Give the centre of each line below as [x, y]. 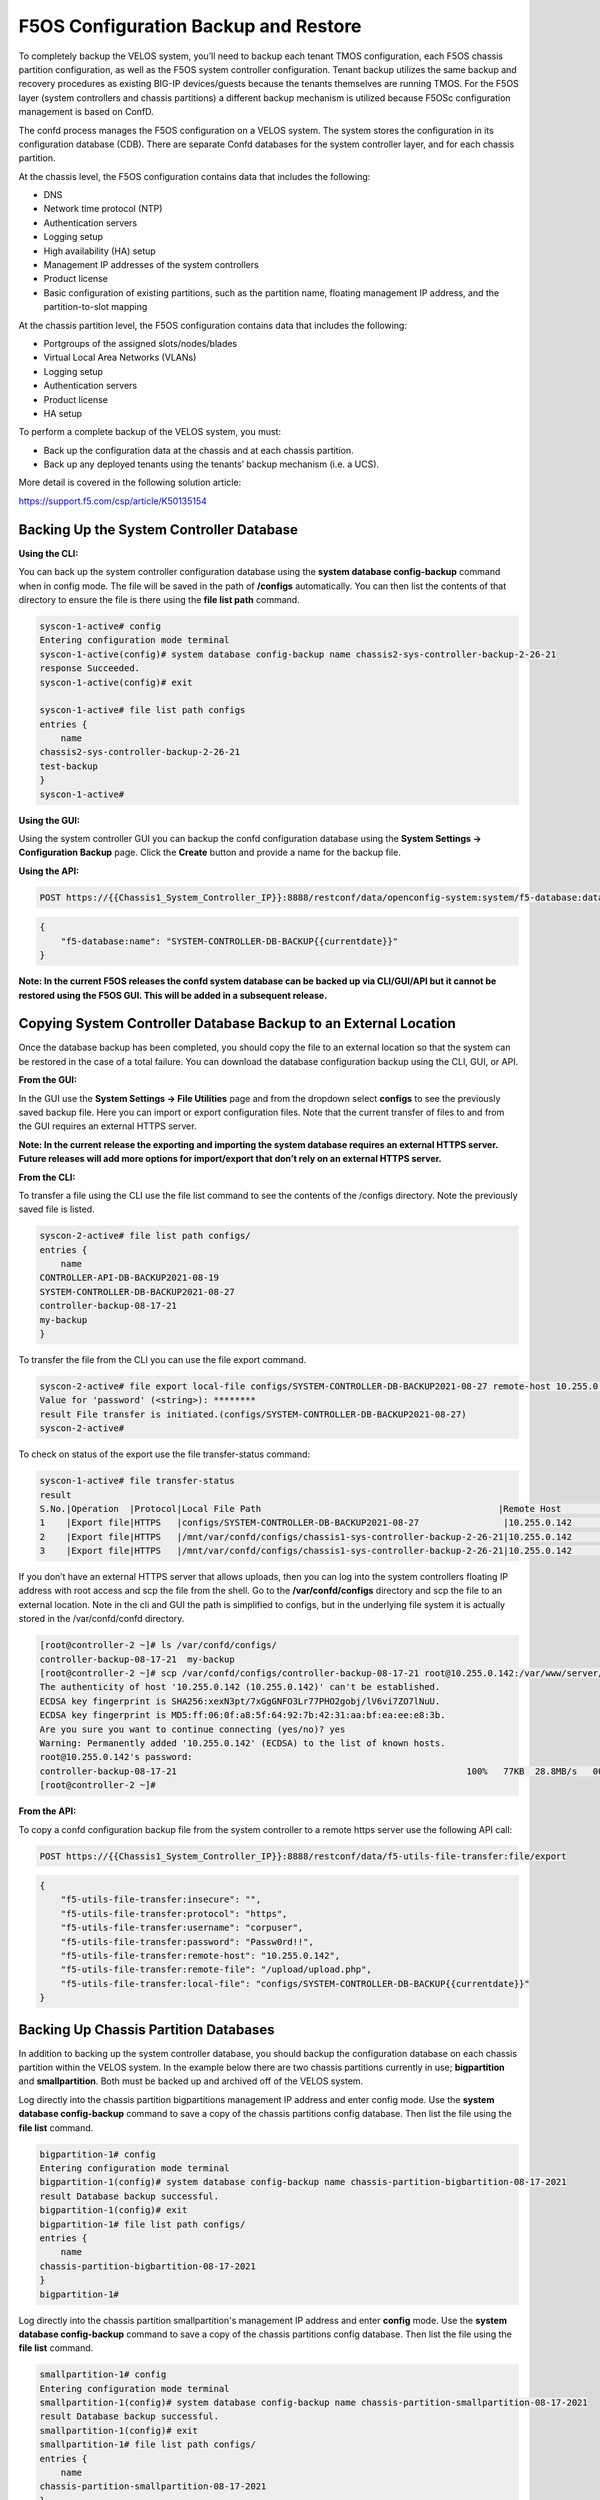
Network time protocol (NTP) [103, 209]
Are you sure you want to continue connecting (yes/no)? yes [192, 1729]
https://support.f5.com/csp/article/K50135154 [112, 501]
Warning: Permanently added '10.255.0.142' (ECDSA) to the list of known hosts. [242, 1743]
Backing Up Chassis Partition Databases [146, 2029]
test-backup [69, 766]
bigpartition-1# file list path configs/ [142, 2224]
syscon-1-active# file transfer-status [137, 1481]
